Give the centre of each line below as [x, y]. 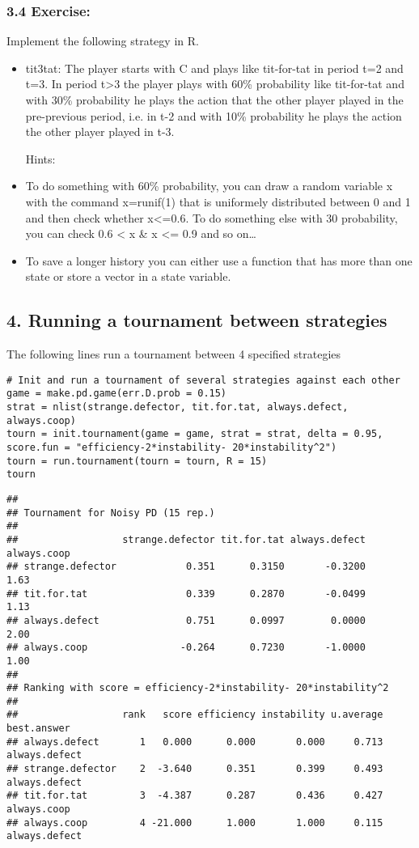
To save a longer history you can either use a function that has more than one [219, 260]
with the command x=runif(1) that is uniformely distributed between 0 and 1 [218, 201]
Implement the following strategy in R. [103, 41]
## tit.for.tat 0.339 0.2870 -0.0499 [186, 594]
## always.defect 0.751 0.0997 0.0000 [186, 620]
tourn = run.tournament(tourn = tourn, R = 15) [137, 461]
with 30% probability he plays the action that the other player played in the [214, 100]
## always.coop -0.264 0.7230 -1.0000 [186, 648]
